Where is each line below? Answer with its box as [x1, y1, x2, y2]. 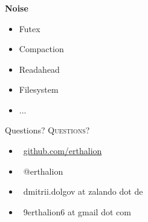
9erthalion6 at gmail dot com [23, 205, 131, 218]
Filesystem [19, 83, 59, 96]
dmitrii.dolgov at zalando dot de [23, 185, 143, 198]
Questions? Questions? [5, 124, 90, 136]
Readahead [19, 62, 60, 75]
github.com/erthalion [23, 144, 102, 157]
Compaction [19, 42, 64, 55]
